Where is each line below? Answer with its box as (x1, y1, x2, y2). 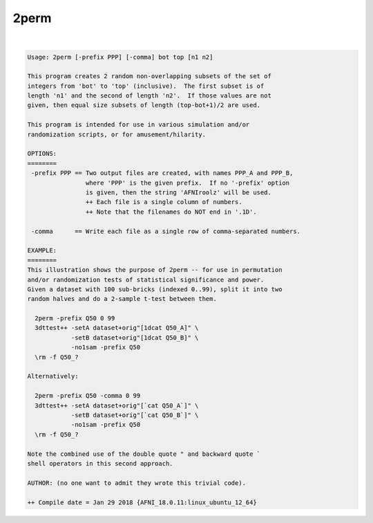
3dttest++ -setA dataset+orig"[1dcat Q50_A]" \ (35, 324, 199, 332)
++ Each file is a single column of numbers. (85, 198, 242, 206)
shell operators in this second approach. (27, 459, 173, 467)
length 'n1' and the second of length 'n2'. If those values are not (27, 92, 272, 100)
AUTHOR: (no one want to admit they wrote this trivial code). (27, 479, 247, 487)
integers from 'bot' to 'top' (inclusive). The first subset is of (27, 82, 265, 90)
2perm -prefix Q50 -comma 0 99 (35, 392, 141, 400)
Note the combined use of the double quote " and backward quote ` (27, 450, 261, 458)
